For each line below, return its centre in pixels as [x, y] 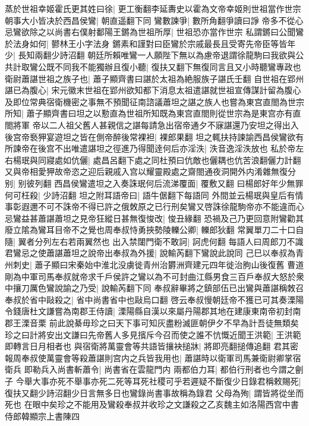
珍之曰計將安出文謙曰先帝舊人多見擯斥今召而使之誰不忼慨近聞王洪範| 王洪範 [153, 334]
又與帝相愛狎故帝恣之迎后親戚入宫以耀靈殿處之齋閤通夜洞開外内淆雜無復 [146, 171]
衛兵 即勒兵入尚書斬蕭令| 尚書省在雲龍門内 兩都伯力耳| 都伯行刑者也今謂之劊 [154, 369]
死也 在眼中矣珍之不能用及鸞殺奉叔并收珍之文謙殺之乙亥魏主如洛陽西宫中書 [152, 404]
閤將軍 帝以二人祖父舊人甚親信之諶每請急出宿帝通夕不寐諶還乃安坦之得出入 [152, 124]
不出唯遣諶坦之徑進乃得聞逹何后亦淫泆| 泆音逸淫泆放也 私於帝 [175, 148]
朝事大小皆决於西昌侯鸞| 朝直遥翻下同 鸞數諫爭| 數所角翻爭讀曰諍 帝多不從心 [154, 20]
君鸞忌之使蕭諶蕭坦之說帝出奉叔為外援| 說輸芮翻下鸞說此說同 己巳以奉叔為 [150, 253]
